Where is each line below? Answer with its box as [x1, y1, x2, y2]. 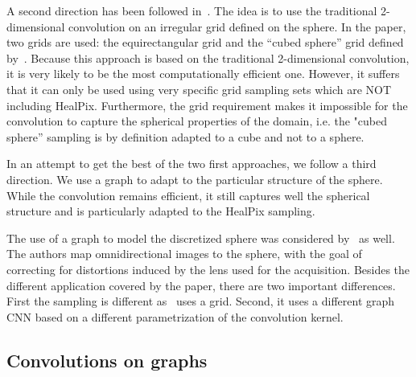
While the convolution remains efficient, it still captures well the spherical [6, 186, 370, 203]
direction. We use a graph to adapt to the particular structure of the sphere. [6, 170, 383, 187]
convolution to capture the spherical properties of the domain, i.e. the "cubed [6, 113, 388, 129]
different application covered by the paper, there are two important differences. [6, 277, 396, 293]
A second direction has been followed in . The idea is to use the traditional [6, 2, 377, 18]
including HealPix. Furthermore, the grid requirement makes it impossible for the [6, 96, 408, 113]
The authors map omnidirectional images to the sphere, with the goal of [6, 245, 362, 262]
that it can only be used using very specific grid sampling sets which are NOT [6, 80, 392, 97]
